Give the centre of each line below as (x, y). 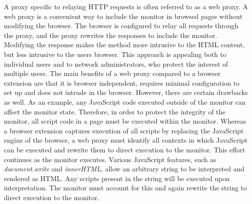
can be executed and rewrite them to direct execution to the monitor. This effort (125, 149)
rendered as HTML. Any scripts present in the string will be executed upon (117, 178)
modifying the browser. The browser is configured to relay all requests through (121, 26)
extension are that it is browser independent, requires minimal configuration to (122, 83)
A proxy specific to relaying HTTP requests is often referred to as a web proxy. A (126, 6)
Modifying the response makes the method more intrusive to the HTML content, (125, 45)
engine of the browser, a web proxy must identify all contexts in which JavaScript (126, 140)
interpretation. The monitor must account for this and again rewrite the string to (126, 188)
